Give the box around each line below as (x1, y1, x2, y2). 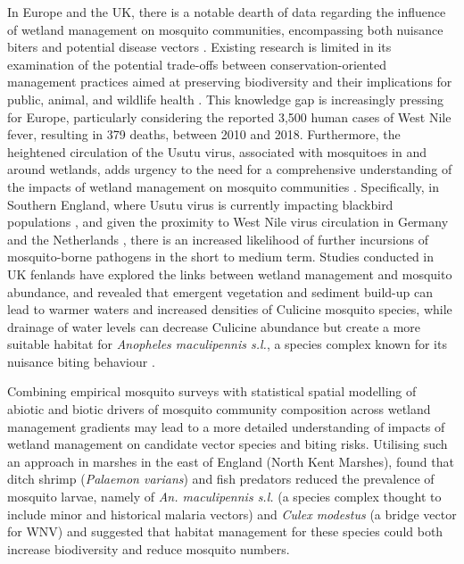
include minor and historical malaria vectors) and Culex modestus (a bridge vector (7, 504, 457, 523)
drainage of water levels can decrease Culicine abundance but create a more (7, 317, 421, 336)
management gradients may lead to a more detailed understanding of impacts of (7, 417, 445, 435)
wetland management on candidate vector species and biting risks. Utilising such (7, 435, 448, 453)
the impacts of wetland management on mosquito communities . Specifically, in (7, 177, 440, 195)
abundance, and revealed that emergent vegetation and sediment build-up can (7, 282, 433, 301)
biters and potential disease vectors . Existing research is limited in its (7, 37, 392, 56)
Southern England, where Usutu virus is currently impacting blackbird (7, 195, 394, 213)
